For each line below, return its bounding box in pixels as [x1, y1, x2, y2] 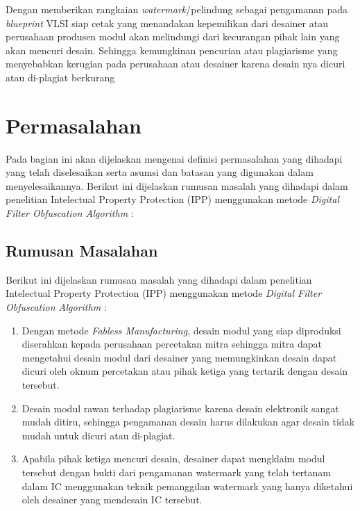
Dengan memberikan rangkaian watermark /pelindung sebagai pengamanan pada [6, 2, 348, 16]
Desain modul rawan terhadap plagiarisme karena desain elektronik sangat [22, 400, 339, 415]
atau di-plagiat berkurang [6, 70, 115, 84]
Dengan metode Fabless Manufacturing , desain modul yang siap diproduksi [22, 323, 341, 337]
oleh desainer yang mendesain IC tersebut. [22, 492, 203, 507]
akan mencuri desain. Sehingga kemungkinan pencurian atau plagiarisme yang [6, 42, 338, 57]
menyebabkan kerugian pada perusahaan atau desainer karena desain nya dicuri [6, 56, 345, 71]
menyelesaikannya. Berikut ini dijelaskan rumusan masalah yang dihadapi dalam [6, 178, 348, 193]
